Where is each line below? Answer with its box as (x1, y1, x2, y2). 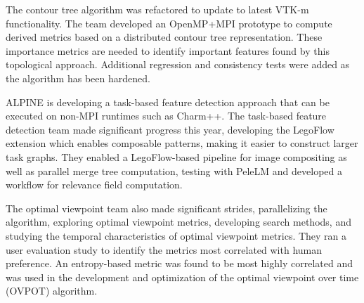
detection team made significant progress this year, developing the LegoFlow (6, 122, 334, 136)
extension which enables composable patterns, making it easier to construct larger (6, 136, 358, 150)
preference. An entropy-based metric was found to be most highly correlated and (6, 256, 353, 271)
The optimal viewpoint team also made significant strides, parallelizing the (6, 200, 327, 215)
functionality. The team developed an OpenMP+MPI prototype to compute (6, 15, 332, 30)
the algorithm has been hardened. (6, 70, 150, 85)
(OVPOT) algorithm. (6, 283, 98, 298)
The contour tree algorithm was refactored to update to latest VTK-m (6, 2, 309, 16)
